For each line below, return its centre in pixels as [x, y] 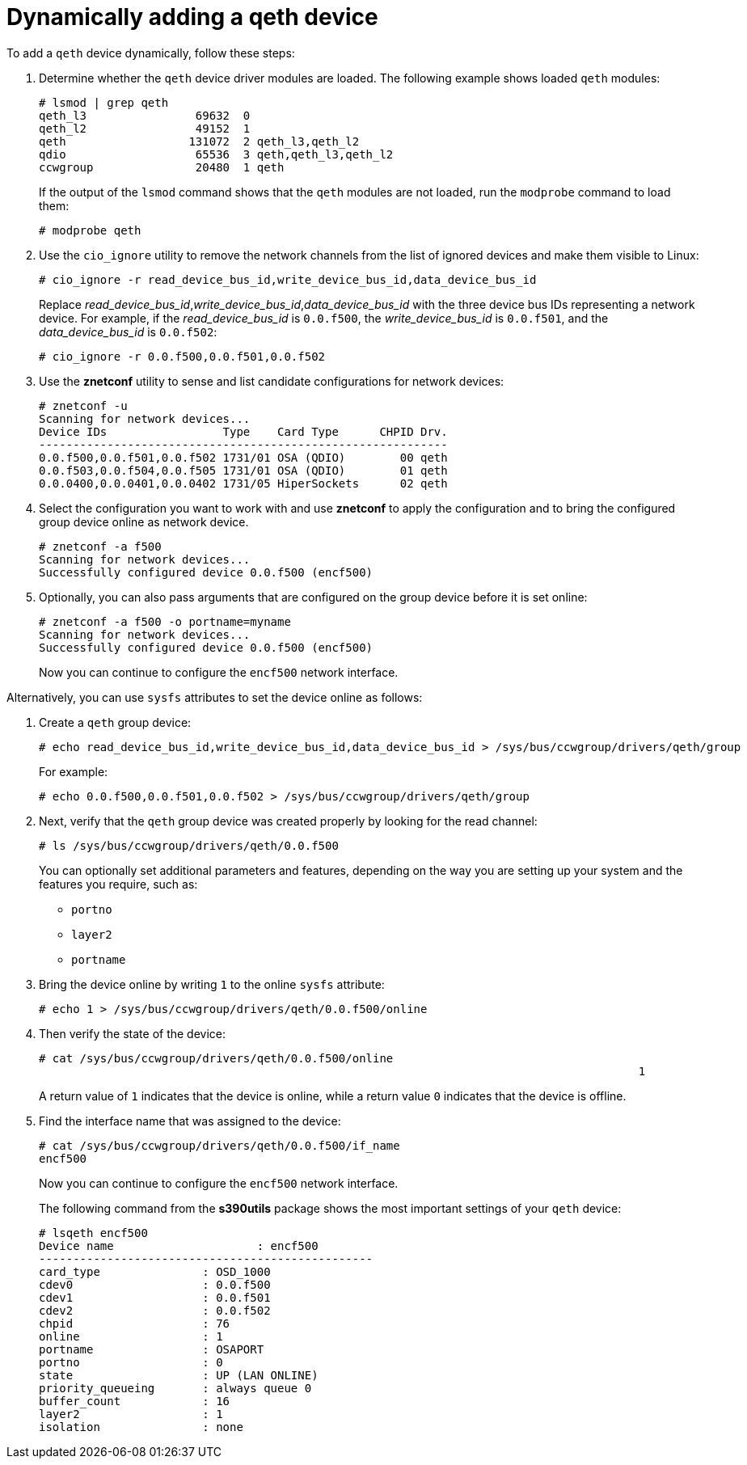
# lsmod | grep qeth [104, 102]
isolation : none [141, 1427]
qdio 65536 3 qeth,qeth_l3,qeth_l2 [216, 154]
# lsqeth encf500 [93, 1233]
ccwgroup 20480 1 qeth [162, 167]
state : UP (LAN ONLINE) [179, 1375]
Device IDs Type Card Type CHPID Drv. [243, 431]
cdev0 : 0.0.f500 [155, 1284]
